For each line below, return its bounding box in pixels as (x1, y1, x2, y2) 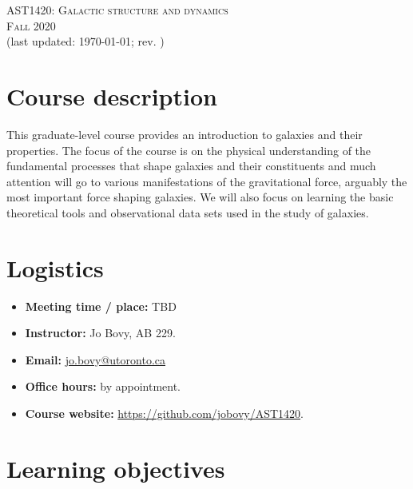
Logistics (6, 251, 104, 284)
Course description (6, 79, 217, 112)
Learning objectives (6, 451, 225, 484)
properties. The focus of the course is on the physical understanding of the (6, 141, 371, 158)
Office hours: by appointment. (25, 378, 181, 395)
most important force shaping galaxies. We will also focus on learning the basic (6, 189, 394, 205)
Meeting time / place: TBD (25, 297, 177, 314)
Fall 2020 (6, 17, 56, 34)
